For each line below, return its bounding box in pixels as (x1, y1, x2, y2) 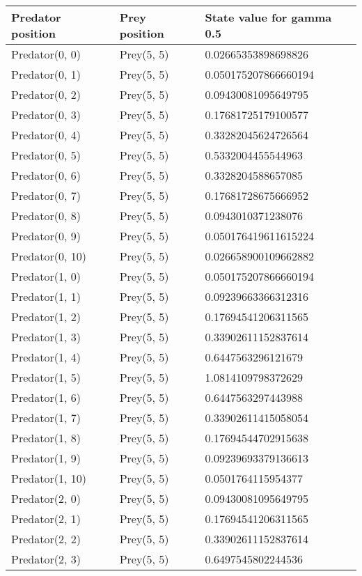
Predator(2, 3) (11, 551, 81, 567)
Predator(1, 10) (11, 470, 86, 486)
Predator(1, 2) (11, 309, 81, 325)
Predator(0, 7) (11, 187, 81, 203)
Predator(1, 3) (11, 329, 81, 345)
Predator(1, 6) (11, 389, 81, 405)
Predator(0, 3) (11, 107, 81, 123)
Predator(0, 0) (11, 46, 81, 62)
